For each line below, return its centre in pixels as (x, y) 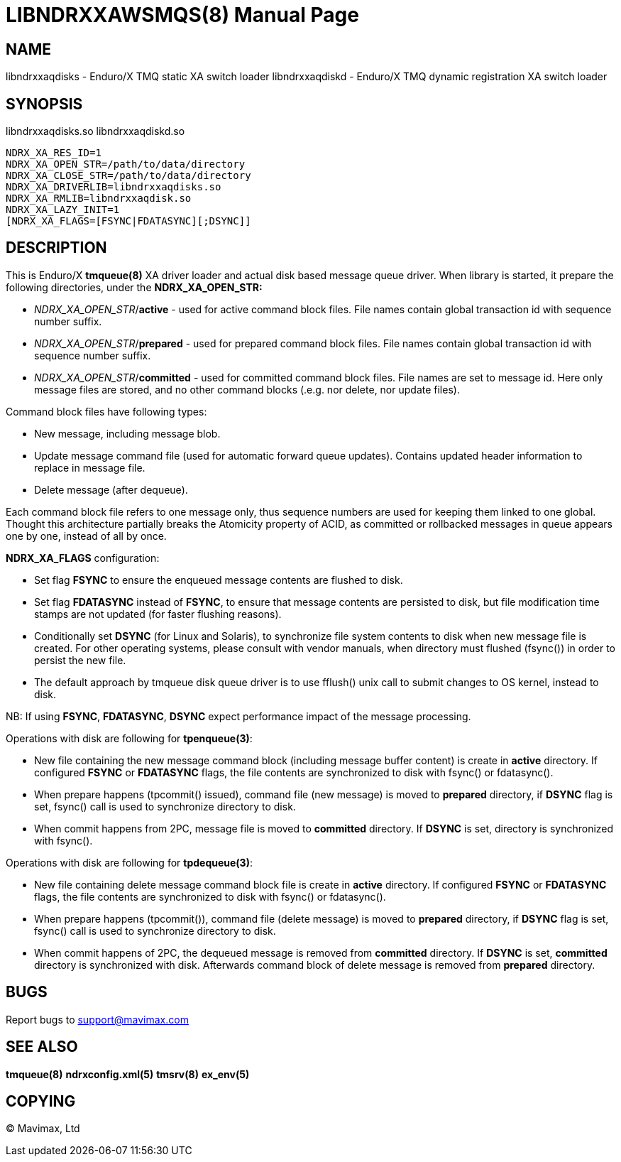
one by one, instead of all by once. (86, 536)
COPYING (41, 1101)
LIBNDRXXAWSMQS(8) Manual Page (182, 15)
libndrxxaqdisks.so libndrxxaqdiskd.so (95, 131)
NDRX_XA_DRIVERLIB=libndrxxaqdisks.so (114, 187)
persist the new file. (80, 660)
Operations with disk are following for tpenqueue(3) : (129, 738)
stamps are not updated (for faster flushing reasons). (158, 614)
